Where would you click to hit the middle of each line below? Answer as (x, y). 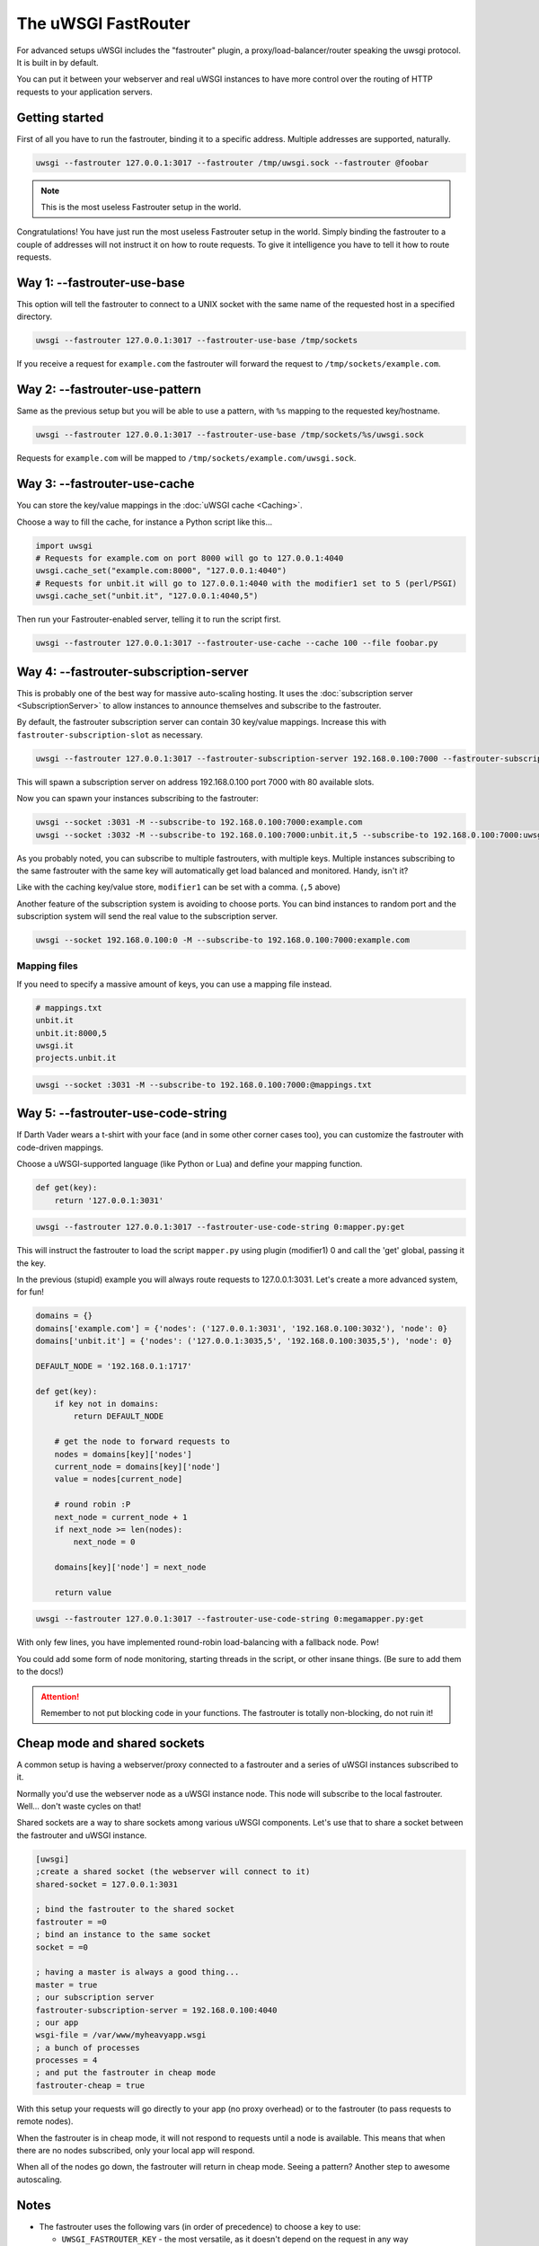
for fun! (31, 1292)
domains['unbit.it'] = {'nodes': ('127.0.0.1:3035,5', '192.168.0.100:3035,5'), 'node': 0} (244, 1341)
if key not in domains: (106, 1404)
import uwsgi (64, 545)
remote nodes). (45, 2121)
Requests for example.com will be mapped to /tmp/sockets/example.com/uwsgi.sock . (186, 458)
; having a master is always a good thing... (137, 1972)
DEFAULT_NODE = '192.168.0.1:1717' (114, 1366)
